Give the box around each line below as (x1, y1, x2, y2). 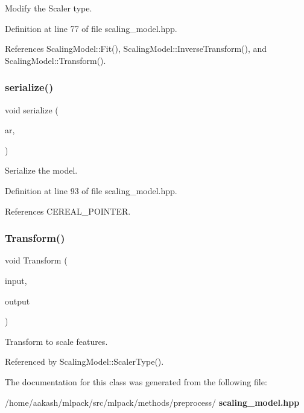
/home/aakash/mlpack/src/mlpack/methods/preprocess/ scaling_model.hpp (5, 396, 300, 408)
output (5, 294, 30, 307)
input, (5, 274, 27, 286)
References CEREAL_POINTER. (5, 204, 131, 217)
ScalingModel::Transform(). (5, 54, 106, 66)
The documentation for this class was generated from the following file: (5, 375, 267, 388)
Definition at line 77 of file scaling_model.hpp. (5, 22, 177, 34)
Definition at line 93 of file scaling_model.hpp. (5, 184, 177, 197)
